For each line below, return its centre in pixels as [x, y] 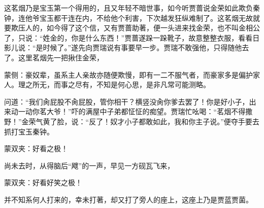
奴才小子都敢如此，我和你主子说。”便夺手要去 [185, 121]
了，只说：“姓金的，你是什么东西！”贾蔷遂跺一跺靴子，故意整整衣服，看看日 [132, 37]
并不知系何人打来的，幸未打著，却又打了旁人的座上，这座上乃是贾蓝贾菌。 [128, 199]
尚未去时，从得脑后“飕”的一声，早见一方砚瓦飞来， [89, 165]
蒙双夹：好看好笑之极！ [43, 182]
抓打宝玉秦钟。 [29, 131]
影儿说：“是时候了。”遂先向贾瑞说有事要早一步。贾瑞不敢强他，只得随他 [123, 47]
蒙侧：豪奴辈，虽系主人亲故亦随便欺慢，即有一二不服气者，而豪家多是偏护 [128, 74]
